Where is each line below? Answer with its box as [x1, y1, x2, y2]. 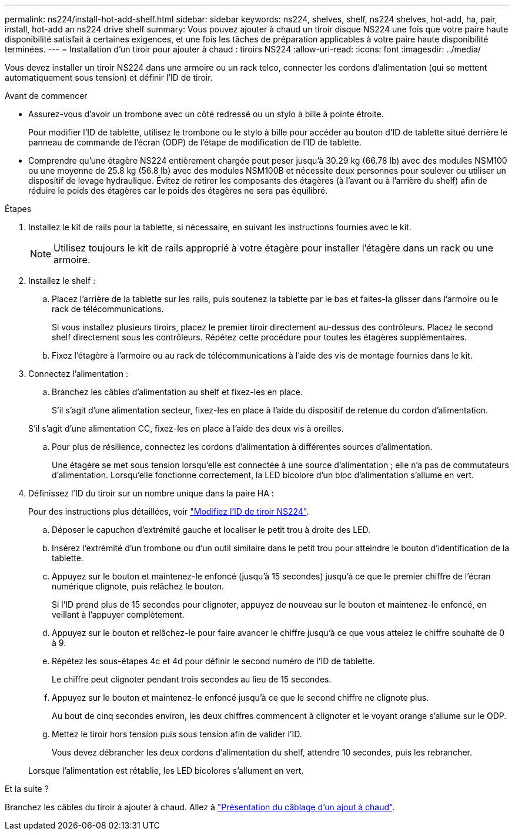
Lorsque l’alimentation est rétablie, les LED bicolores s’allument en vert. [28, 766, 304, 776]
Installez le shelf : [28, 276, 96, 286]
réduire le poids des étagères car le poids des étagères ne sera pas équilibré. [28, 185, 328, 196]
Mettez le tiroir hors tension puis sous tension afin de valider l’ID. [52, 729, 302, 739]
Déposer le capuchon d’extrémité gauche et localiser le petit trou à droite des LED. [52, 525, 370, 535]
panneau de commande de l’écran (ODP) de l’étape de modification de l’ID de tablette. [28, 137, 362, 147]
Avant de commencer [5, 91, 88, 101]
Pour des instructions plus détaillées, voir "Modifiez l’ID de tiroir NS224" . [28, 506, 309, 516]
